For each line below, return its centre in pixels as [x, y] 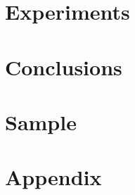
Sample [41, 121]
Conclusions [64, 67]
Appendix [53, 177]
